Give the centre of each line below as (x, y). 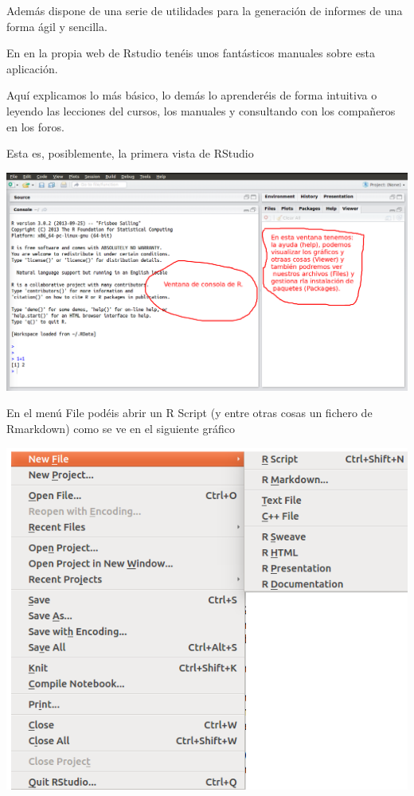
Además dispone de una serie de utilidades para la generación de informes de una (205, 10)
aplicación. (32, 68)
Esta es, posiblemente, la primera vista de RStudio (130, 153)
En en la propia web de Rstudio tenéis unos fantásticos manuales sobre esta (191, 53)
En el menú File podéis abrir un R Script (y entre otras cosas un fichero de (189, 413)
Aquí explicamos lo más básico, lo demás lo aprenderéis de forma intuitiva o (192, 95)
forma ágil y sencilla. (57, 26)
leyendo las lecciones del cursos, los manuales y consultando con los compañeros (201, 110)
